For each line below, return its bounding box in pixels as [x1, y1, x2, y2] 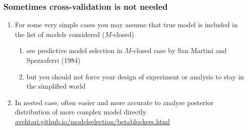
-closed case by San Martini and [131, 45, 227, 56]
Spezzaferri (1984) [26, 55, 81, 65]
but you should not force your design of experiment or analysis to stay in [26, 71, 244, 81]
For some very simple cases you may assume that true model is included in [15, 19, 238, 30]
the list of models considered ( [15, 29, 105, 39]
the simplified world [26, 81, 86, 91]
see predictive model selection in [26, 45, 123, 56]
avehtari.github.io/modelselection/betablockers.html [15, 116, 170, 126]
